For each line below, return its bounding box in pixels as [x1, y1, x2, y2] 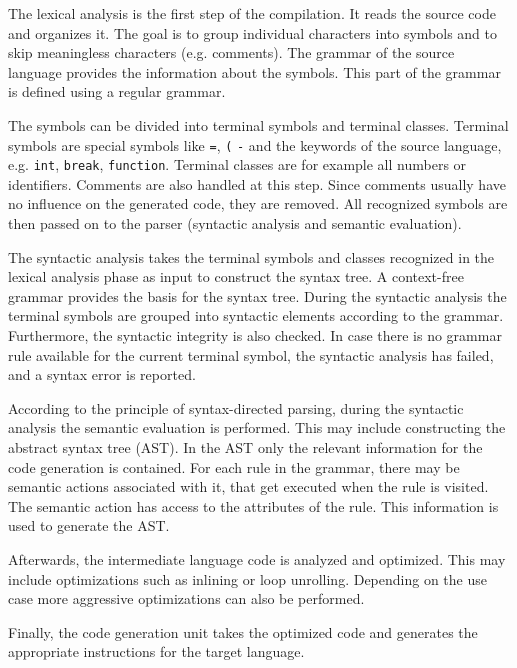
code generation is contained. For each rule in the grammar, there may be [8, 456, 460, 477]
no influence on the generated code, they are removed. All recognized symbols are [8, 193, 508, 214]
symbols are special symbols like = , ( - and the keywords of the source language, [8, 134, 502, 155]
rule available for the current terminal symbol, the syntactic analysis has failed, [8, 344, 494, 365]
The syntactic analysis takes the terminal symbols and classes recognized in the [8, 246, 495, 267]
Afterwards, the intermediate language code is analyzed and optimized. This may [8, 548, 506, 569]
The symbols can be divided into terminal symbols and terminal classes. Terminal [8, 114, 509, 135]
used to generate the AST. [8, 515, 170, 536]
